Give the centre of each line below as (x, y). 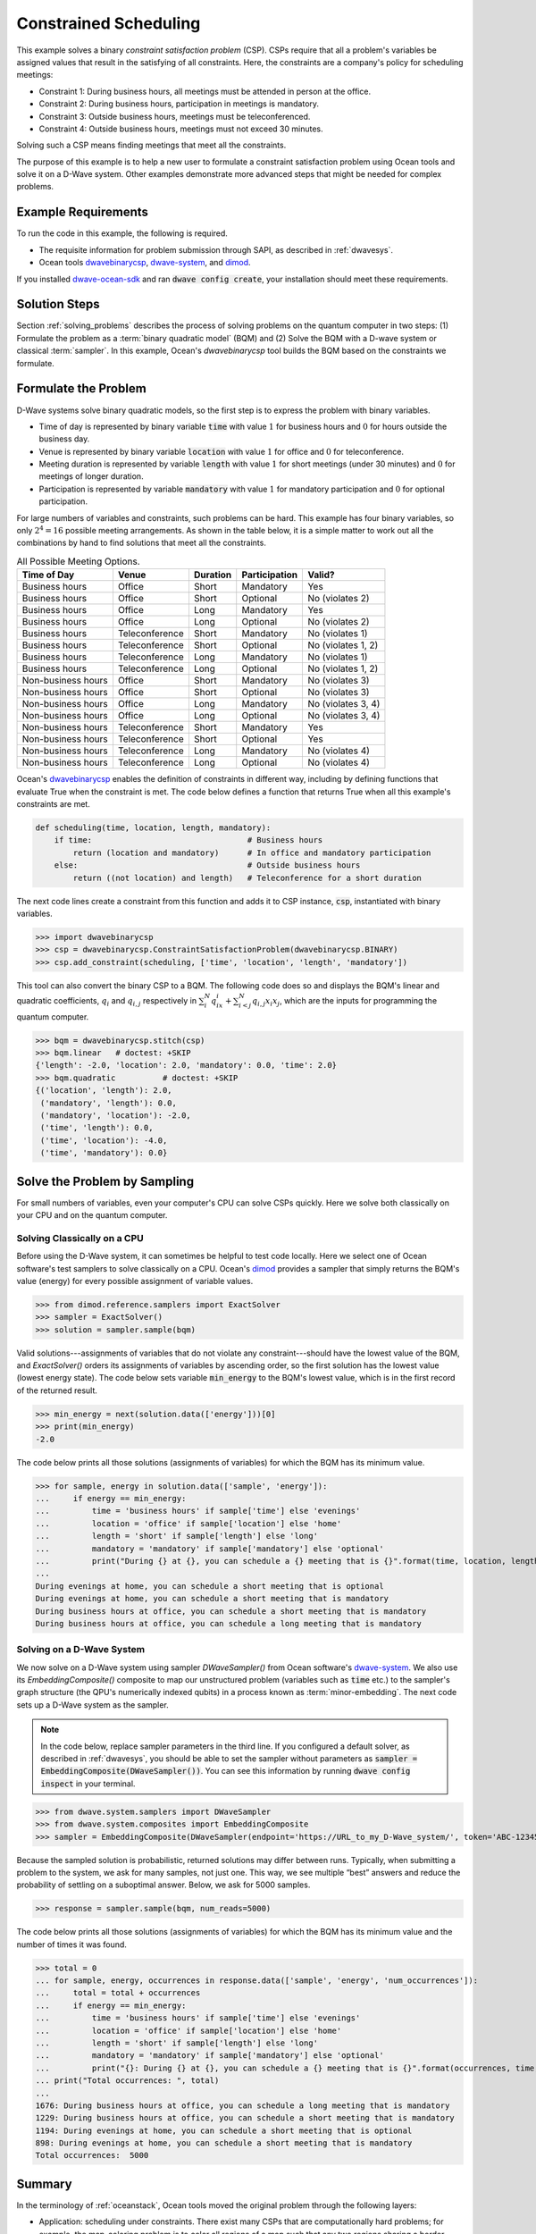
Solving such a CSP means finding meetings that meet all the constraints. (151, 145)
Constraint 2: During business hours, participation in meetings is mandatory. (179, 104)
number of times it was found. (71, 1944)
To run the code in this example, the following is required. (122, 233)
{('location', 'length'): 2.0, (104, 1091)
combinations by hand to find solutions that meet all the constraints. (142, 543)
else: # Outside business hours (207, 865)
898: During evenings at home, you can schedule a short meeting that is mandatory (224, 2143)
